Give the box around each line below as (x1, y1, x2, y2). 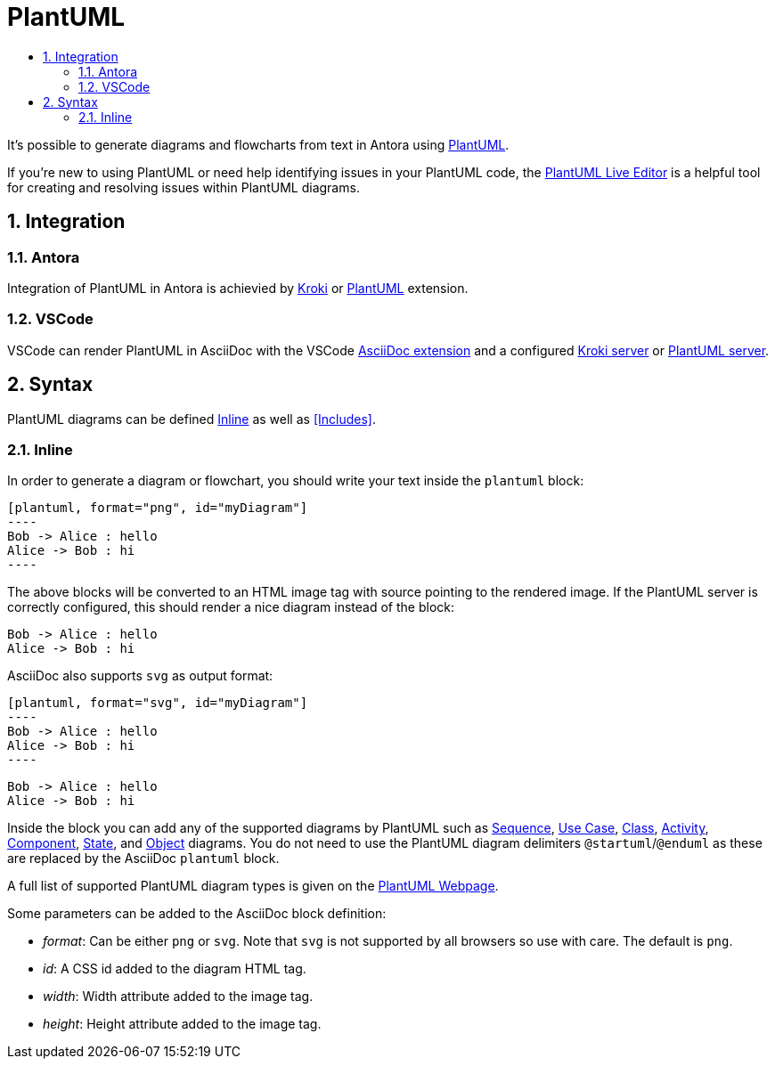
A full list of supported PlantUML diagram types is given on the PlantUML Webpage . (7, 878, 499, 894)
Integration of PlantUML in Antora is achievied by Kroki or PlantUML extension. (7, 280, 469, 296)
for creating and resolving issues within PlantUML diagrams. (7, 179, 360, 195)
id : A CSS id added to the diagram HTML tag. (43, 961, 306, 977)
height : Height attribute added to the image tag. (43, 1016, 322, 1032)
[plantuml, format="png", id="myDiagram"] (7, 500, 308, 516)
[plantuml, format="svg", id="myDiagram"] (7, 696, 308, 711)
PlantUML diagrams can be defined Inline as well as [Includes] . (7, 411, 376, 427)
